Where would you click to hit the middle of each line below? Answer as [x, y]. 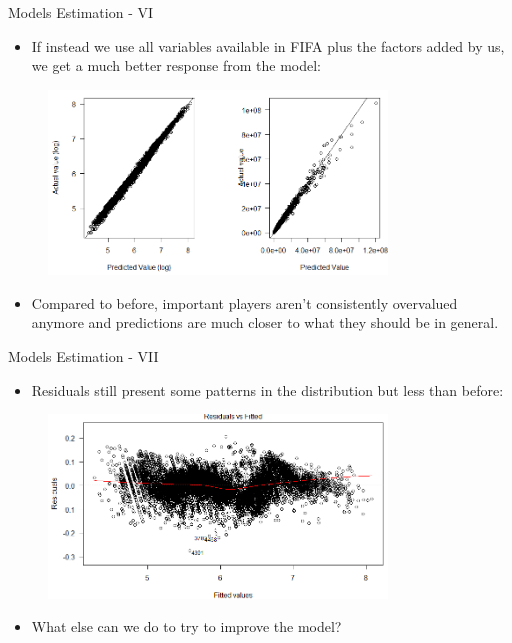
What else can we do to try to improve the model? [186, 626]
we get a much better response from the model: [176, 65]
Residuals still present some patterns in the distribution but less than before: [267, 389]
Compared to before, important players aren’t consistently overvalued [244, 302]
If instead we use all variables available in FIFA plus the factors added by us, [268, 45]
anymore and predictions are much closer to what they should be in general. [265, 322]
